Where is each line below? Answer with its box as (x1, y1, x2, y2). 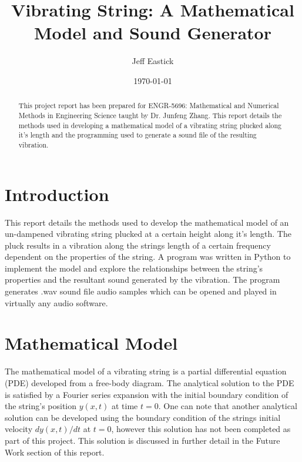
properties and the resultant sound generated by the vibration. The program (5, 273, 280, 286)
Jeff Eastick (132, 55, 174, 67)
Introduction (5, 182, 109, 206)
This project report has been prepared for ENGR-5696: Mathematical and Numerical (18, 101, 279, 111)
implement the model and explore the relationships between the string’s (5, 262, 263, 274)
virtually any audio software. (5, 296, 108, 309)
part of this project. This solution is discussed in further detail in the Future (5, 434, 280, 446)
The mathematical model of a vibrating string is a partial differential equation (5, 365, 287, 377)
